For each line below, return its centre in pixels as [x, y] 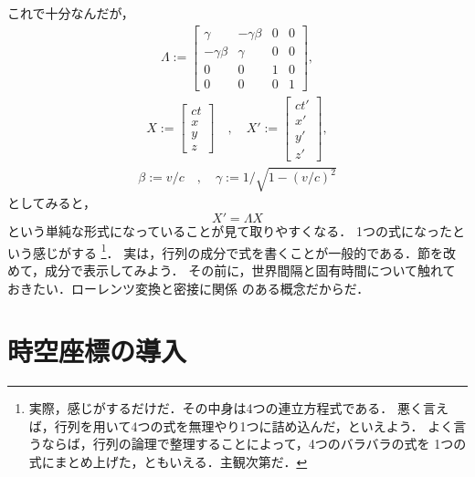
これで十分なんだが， [71, 13]
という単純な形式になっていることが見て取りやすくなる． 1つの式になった [230, 231]
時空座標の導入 [97, 351]
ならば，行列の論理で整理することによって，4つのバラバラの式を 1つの [254, 444]
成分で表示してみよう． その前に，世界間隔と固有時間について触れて [250, 270]
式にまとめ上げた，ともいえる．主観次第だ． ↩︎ [168, 462]
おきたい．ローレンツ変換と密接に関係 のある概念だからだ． [189, 288]
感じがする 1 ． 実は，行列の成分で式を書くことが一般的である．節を [238, 251]
